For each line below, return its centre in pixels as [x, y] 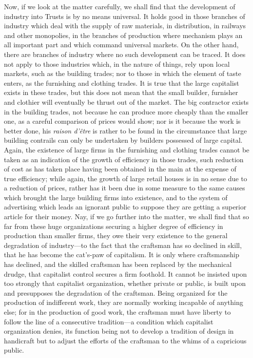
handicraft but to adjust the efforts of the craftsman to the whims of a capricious [125, 340]
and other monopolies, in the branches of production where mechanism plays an [123, 35]
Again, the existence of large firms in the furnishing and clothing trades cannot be [127, 149]
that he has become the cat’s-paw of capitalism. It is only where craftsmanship [122, 254]
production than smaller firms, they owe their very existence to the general [116, 236]
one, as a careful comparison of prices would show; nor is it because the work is [122, 121]
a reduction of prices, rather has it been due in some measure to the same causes [125, 188]
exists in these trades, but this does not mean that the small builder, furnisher [121, 92]
